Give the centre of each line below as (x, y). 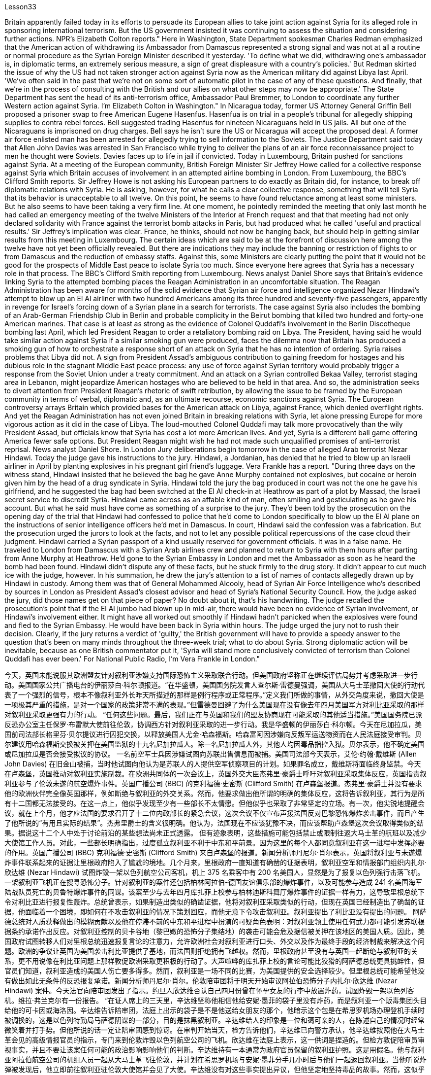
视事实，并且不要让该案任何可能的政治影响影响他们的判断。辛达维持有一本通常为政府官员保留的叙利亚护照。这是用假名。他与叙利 (215, 1050)
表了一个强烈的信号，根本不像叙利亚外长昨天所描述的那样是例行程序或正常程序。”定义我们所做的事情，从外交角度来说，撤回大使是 (215, 695)
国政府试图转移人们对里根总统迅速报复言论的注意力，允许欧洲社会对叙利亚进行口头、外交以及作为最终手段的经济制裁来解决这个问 (215, 941)
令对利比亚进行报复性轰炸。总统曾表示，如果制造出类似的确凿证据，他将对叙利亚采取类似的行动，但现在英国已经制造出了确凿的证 (215, 902)
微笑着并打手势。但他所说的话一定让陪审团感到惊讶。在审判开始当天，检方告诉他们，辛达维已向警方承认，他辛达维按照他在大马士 (215, 1030)
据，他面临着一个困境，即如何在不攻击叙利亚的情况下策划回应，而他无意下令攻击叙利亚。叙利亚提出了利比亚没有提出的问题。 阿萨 (215, 912)
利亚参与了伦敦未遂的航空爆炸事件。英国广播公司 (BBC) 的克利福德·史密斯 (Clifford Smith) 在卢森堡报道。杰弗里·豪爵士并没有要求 (213, 783)
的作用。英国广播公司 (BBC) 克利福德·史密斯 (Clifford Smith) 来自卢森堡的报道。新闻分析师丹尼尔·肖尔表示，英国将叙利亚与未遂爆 (213, 852)
